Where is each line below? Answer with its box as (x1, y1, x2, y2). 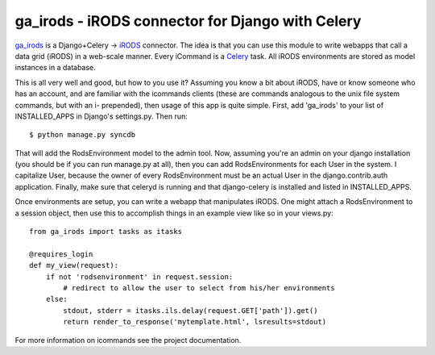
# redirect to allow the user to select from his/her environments (63, 283, 335, 292)
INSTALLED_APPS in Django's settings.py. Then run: (14, 111, 188, 121)
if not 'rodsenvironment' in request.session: (45, 272, 234, 282)
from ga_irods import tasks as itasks (29, 227, 183, 236)
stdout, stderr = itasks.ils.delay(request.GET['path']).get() (63, 306, 318, 315)
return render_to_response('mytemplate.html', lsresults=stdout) (63, 317, 327, 327)
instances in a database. (14, 63, 96, 73)
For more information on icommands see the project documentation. (14, 335, 242, 345)
